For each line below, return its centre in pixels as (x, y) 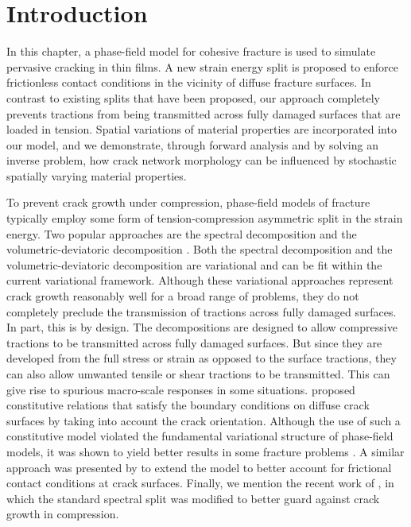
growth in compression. (63, 514)
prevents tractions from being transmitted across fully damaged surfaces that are (204, 113)
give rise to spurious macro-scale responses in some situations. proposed (181, 389)
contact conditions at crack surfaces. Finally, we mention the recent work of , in (200, 483)
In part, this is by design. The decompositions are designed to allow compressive (202, 327)
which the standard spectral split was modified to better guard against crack (193, 498)
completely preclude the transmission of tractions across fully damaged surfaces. (202, 311)
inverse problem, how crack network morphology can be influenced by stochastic (202, 160)
